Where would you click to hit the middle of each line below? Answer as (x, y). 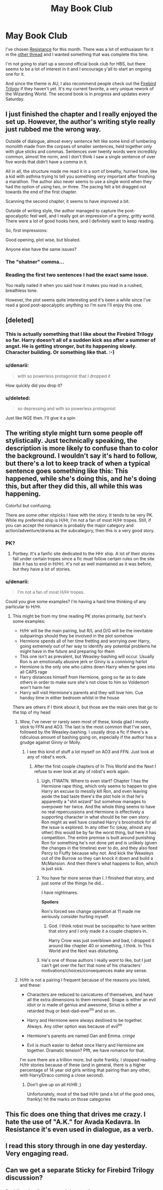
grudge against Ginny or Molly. (50, 742)
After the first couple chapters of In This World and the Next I (95, 766)
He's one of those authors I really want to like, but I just (96, 960)
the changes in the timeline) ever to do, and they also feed (99, 848)
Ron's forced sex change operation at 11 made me (91, 911)
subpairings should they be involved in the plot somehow (76, 636)
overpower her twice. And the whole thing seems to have (98, 807)
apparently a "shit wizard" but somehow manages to (94, 802)
